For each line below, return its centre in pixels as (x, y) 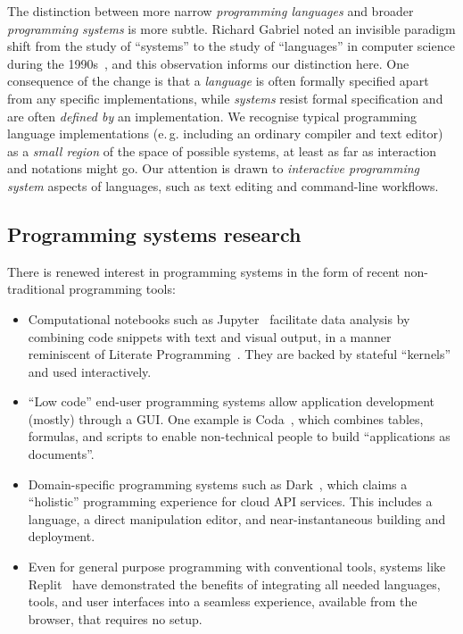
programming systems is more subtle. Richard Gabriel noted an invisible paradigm (231, 28)
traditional (36, 289)
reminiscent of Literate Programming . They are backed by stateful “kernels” (240, 354)
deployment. (62, 536)
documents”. (61, 454)
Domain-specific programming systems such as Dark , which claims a (218, 484)
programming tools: (122, 289)
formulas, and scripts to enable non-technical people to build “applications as (239, 436)
